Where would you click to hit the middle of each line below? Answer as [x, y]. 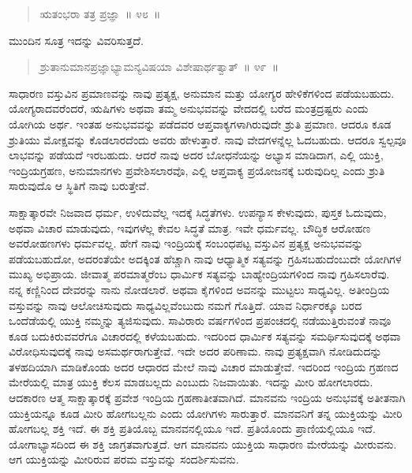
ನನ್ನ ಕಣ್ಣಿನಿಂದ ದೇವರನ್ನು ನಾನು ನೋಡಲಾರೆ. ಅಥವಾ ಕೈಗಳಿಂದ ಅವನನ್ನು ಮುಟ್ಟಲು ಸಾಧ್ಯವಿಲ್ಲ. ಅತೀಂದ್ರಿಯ [199, 289]
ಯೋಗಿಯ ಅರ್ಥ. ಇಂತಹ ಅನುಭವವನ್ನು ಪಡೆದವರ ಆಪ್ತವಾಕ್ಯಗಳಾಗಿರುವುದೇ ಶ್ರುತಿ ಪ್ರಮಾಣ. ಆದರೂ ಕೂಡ [200, 123]
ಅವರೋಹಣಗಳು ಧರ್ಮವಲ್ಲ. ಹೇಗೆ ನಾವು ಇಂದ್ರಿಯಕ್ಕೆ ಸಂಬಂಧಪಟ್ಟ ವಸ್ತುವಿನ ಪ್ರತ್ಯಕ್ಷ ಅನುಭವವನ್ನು [186, 243]
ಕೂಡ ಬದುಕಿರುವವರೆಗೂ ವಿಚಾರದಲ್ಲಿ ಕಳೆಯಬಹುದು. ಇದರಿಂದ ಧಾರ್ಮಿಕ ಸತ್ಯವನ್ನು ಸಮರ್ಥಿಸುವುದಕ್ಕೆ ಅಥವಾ [205, 335]
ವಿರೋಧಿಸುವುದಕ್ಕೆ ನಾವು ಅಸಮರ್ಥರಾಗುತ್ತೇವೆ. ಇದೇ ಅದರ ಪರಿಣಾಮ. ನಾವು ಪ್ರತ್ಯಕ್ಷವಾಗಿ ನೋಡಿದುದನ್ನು [195, 351]
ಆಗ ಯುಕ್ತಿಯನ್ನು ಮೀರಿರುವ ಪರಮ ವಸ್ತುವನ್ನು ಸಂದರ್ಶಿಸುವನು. [124, 459]
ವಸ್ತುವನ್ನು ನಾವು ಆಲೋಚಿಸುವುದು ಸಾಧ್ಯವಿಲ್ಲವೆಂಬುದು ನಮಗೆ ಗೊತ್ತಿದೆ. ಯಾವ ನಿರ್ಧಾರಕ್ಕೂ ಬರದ [185, 305]
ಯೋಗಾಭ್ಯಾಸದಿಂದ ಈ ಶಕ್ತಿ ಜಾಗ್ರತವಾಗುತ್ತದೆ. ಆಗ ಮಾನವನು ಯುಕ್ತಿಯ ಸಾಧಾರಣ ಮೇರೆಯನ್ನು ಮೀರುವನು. [203, 443]
